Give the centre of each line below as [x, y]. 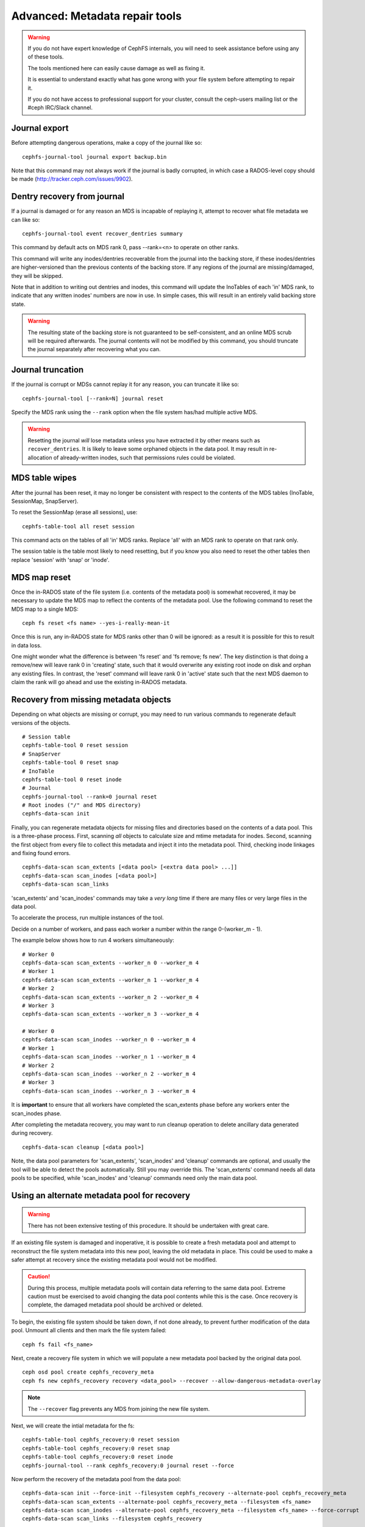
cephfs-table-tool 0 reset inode [72, 779]
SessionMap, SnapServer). [45, 501]
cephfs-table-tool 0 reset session [75, 745]
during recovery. [32, 1133]
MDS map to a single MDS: [45, 609]
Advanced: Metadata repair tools [97, 16]
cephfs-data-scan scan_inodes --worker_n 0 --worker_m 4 [109, 1040]
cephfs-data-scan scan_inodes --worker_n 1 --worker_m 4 [109, 1057]
